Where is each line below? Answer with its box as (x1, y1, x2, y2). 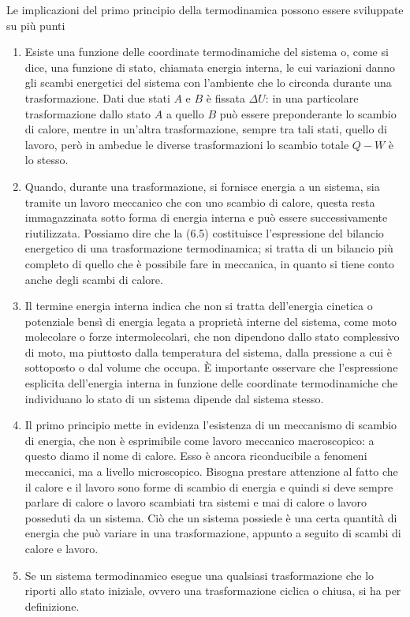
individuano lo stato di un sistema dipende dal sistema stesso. (24, 390, 324, 406)
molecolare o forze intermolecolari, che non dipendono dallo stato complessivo (24, 328, 400, 345)
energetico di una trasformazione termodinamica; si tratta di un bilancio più (24, 240, 393, 256)
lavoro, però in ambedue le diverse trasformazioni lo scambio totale (24, 136, 349, 152)
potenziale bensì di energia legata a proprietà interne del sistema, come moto (24, 312, 397, 329)
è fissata (206, 89, 245, 106)
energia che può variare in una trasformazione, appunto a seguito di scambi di (24, 525, 401, 541)
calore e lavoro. (24, 540, 99, 556)
